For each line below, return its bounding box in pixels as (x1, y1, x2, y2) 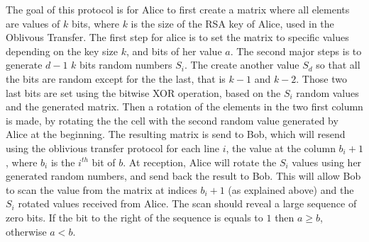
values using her (292, 154, 362, 169)
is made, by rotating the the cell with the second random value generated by (6, 113, 338, 127)
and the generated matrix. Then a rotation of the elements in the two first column (6, 99, 363, 114)
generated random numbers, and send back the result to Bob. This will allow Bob (6, 168, 361, 183)
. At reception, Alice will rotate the (123, 154, 277, 169)
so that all (316, 57, 360, 72)
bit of (92, 154, 116, 169)
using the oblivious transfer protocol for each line (6, 140, 220, 155)
